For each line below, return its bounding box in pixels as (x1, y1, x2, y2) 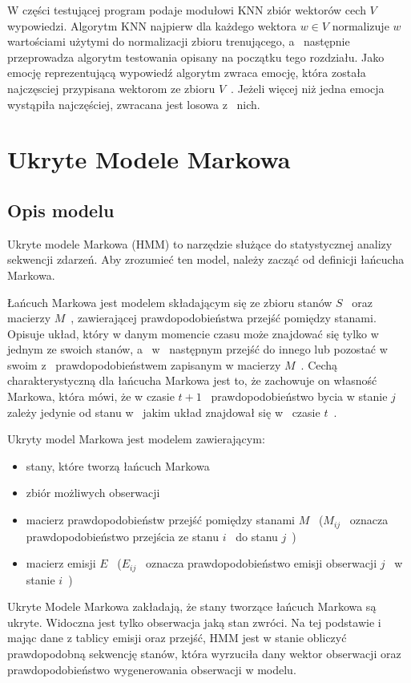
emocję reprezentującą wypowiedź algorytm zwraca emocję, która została (7, 64, 366, 81)
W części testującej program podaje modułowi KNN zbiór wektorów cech (7, 2, 366, 18)
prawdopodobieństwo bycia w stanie (211, 388, 388, 405)
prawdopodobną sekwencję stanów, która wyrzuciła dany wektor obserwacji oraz (7, 645, 401, 661)
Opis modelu (7, 197, 115, 222)
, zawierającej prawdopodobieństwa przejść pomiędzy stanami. (71, 309, 377, 326)
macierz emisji (26, 555, 96, 572)
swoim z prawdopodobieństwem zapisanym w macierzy (7, 356, 281, 373)
